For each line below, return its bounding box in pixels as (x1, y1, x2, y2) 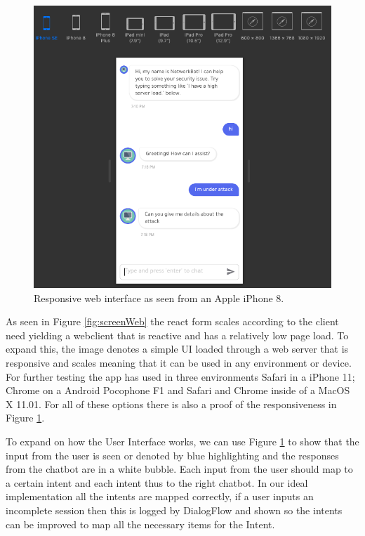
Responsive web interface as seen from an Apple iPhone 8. (34, 290, 284, 305)
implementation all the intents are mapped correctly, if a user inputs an (6, 489, 314, 504)
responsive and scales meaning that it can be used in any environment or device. (6, 355, 352, 370)
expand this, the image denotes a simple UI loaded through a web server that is (6, 341, 349, 356)
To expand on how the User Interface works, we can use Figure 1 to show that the (6, 433, 359, 448)
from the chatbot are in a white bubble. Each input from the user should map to (6, 462, 353, 476)
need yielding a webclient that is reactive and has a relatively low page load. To (6, 327, 349, 342)
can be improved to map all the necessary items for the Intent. (6, 516, 275, 531)
